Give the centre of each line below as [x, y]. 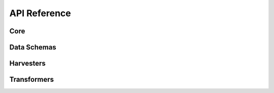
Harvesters [27, 63]
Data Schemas [33, 47]
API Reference [40, 13]
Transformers [32, 80]
